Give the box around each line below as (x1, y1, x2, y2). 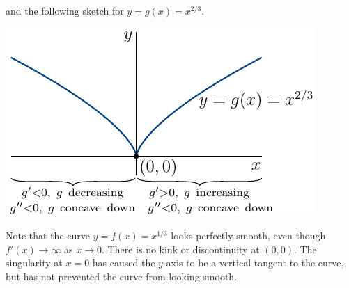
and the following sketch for (6, 3, 124, 17)
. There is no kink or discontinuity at (102, 241, 260, 256)
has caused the (92, 255, 155, 270)
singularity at (6, 255, 63, 270)
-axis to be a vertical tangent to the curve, (162, 255, 344, 270)
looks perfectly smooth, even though (171, 228, 326, 243)
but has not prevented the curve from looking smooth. (6, 269, 238, 283)
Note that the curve (6, 228, 90, 243)
